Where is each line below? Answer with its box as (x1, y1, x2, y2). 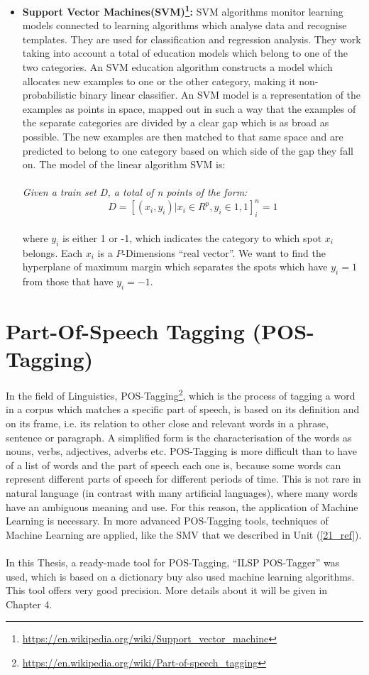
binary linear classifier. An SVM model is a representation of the (79, 87, 361, 102)
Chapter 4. (6, 596, 53, 611)
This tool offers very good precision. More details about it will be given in (6, 583, 328, 598)
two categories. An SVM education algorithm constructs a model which (22, 60, 333, 75)
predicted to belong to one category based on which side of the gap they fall (22, 143, 353, 158)
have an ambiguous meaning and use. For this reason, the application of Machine (6, 499, 358, 514)
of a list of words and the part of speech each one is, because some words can (6, 457, 341, 472)
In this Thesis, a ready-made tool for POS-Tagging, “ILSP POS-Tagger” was (6, 554, 340, 569)
